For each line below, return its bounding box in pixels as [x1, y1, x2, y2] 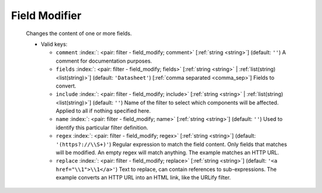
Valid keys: [41, 41, 68, 48]
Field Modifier [11, 9, 82, 22]
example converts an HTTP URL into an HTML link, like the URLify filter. [55, 174, 231, 181]
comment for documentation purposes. [55, 57, 152, 64]
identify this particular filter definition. [55, 124, 148, 131]
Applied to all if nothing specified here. [55, 107, 151, 114]
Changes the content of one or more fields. [26, 30, 132, 37]
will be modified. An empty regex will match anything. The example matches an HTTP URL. [55, 149, 280, 156]
